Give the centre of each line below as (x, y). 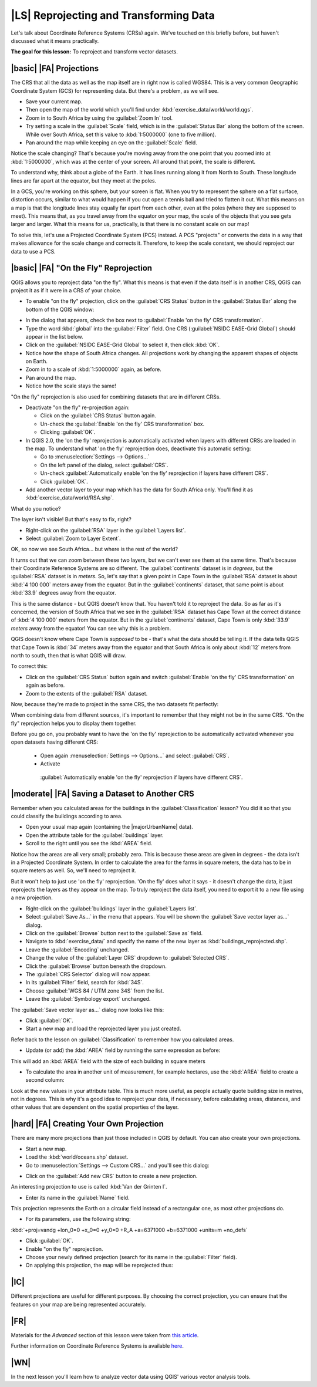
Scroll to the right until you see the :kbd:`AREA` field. (89, 843)
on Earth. (37, 362)
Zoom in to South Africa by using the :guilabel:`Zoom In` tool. (99, 118)
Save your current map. (54, 102)
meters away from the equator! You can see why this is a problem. (91, 628)
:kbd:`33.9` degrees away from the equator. (64, 593)
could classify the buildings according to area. (67, 816)
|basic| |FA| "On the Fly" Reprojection (82, 268)
